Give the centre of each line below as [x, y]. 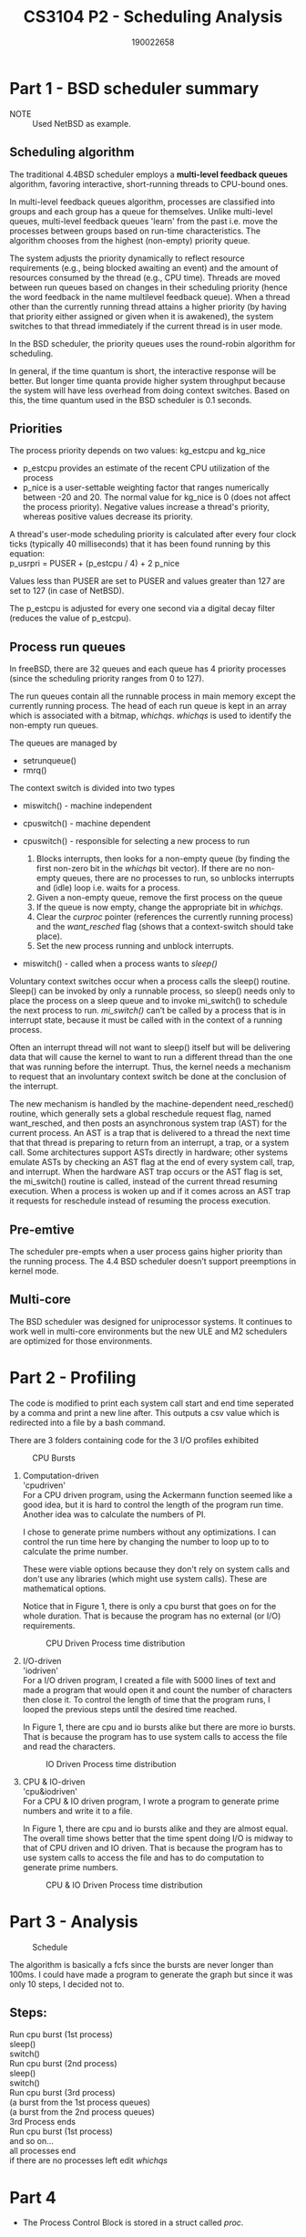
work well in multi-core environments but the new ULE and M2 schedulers [148, 1331]
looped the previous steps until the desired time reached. [130, 1709]
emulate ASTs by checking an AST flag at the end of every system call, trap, [152, 1162]
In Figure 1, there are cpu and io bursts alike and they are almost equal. [155, 1828]
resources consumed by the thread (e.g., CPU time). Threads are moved [145, 277]
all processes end [43, 2151]
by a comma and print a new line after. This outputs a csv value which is [144, 1412]
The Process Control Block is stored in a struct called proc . [133, 2222]
